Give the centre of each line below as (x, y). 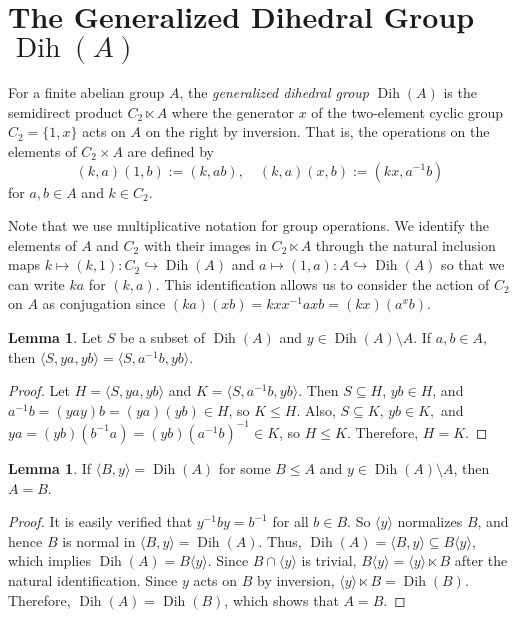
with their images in (205, 244)
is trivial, (329, 560)
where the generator (233, 111)
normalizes (430, 521)
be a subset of (162, 337)
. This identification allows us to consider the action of (322, 283)
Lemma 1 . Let (55, 337)
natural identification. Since (93, 579)
